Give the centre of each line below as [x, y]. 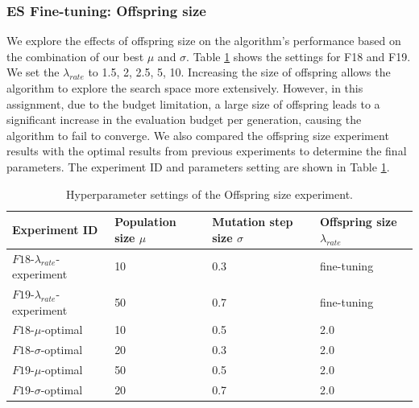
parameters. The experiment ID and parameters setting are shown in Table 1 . [198, 166]
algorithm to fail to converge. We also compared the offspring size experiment [198, 135]
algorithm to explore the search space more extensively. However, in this [185, 88]
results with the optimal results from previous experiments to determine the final [207, 151]
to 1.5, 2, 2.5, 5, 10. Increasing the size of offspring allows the [239, 72]
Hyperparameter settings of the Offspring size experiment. [209, 194]
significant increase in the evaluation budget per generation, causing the [184, 120]
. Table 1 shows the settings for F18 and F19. [299, 56]
